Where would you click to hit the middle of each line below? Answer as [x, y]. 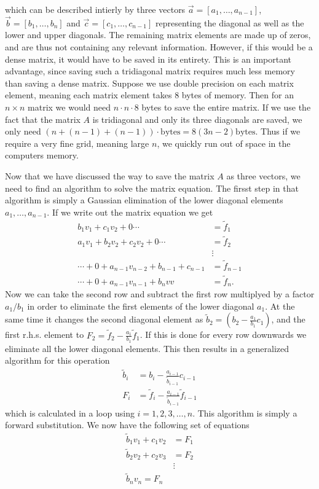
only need [23, 131]
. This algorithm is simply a [245, 413]
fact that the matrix [43, 119]
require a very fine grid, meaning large [77, 143]
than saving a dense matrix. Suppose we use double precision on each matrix [149, 83]
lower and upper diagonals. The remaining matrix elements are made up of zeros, [158, 35]
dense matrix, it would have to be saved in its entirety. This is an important [148, 59]
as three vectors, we [263, 175]
